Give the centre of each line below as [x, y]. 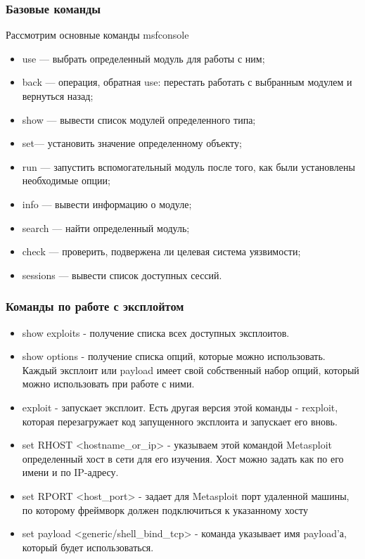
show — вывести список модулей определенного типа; [139, 119]
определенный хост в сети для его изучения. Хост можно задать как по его [183, 458]
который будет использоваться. [88, 547]
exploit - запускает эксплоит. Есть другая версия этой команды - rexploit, [180, 407]
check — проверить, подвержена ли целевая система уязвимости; [161, 251]
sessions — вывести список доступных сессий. [122, 275]
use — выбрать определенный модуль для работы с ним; [143, 58]
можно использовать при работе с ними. [108, 384]
